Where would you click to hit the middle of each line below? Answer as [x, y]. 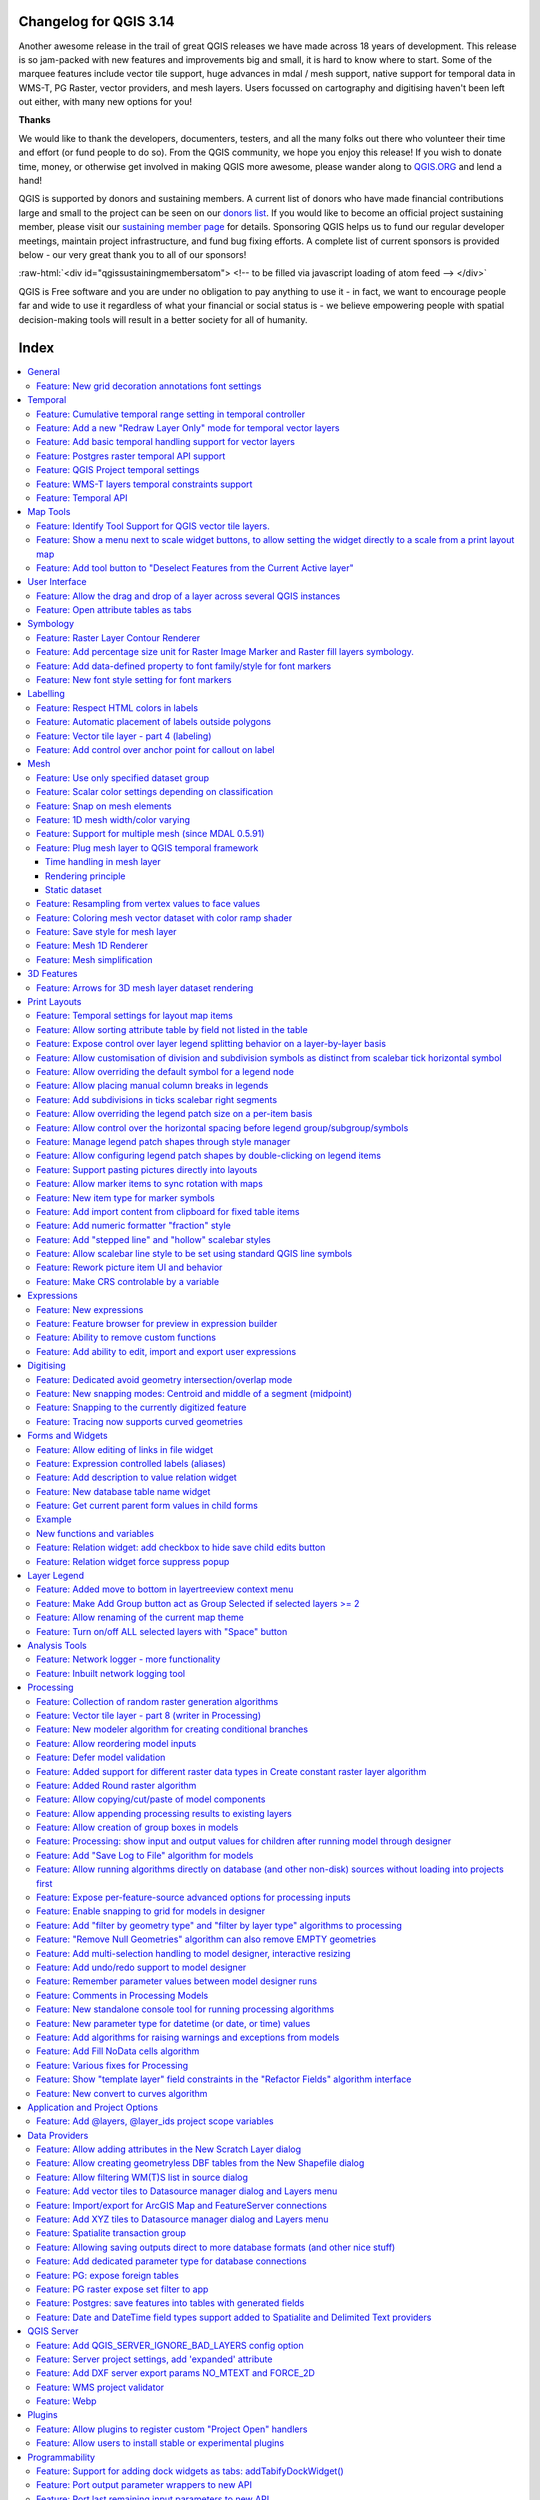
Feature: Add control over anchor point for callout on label [155, 749]
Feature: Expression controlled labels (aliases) [131, 1463]
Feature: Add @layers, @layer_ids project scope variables [155, 2121]
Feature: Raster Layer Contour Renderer [118, 637]
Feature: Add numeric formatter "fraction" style [134, 1226]
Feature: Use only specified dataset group [123, 777]
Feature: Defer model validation [101, 1757]
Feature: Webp [66, 2401]
